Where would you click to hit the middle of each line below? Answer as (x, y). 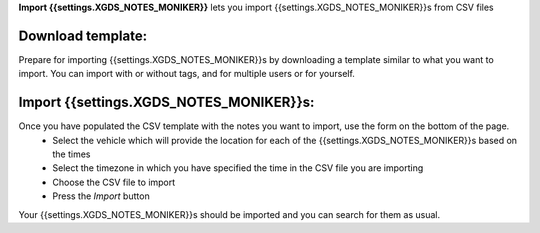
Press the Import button (101, 196)
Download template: (83, 35)
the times (71, 154)
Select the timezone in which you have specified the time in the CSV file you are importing (238, 168)
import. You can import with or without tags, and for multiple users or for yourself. (186, 74)
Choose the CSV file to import (114, 182)
